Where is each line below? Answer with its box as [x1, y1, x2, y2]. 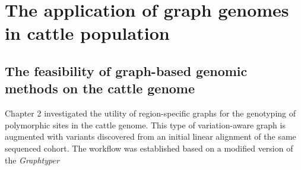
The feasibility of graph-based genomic [5, 61, 248, 80]
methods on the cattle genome [5, 79, 195, 97]
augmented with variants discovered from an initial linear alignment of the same [5, 130, 296, 143]
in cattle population [5, 21, 170, 45]
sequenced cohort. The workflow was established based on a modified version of [5, 141, 293, 154]
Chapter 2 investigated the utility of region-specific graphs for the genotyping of [5, 107, 296, 119]
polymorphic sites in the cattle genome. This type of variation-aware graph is [5, 118, 286, 131]
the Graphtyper [5, 153, 59, 166]
